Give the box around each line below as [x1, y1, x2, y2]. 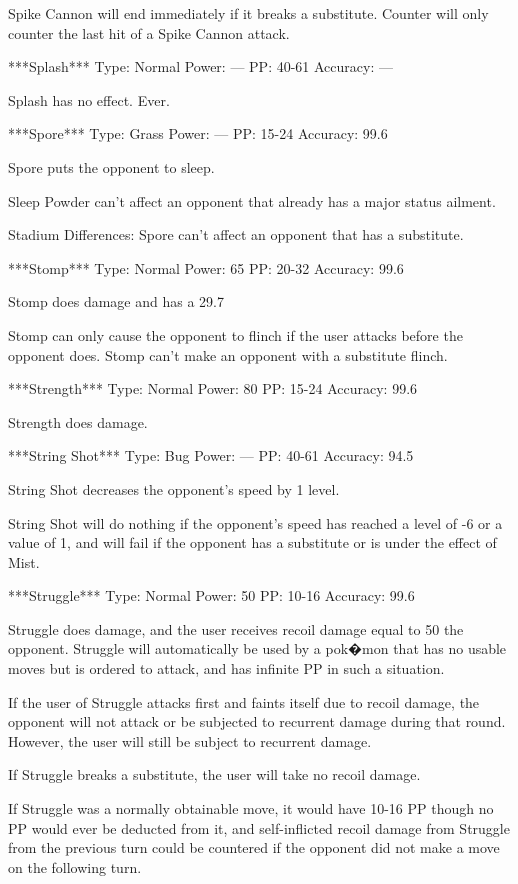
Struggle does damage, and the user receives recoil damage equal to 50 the [8, 618, 464, 639]
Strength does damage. [8, 411, 148, 432]
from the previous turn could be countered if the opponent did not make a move [8, 837, 500, 858]
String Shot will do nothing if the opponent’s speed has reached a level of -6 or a [8, 512, 503, 533]
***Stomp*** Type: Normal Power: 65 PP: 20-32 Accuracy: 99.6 [8, 257, 404, 278]
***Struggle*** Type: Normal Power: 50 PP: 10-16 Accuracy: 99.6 [8, 585, 415, 606]
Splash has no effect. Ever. [8, 89, 170, 110]
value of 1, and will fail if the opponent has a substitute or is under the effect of [8, 532, 497, 553]
